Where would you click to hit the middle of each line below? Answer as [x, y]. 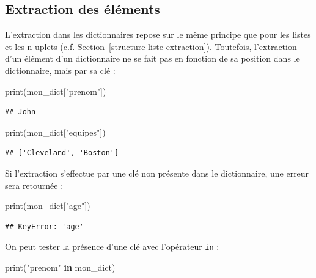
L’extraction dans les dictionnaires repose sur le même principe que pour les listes [158, 35]
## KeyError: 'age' [44, 226]
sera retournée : [34, 185]
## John [20, 112]
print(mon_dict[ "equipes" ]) [55, 132]
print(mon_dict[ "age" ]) [48, 206]
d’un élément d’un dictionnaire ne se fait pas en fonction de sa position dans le [152, 58]
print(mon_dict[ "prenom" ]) [56, 91]
